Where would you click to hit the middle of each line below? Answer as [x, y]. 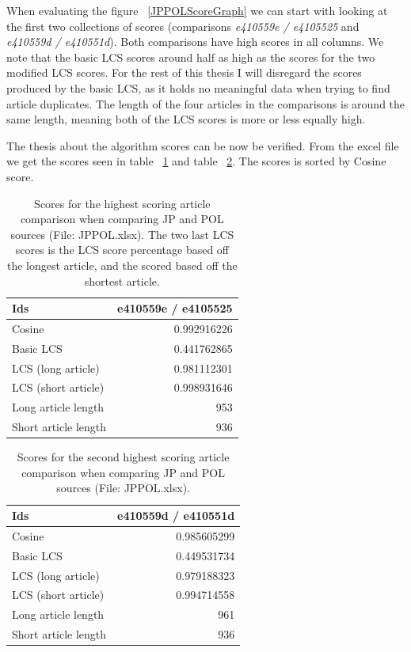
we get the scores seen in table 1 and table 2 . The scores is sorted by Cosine [196, 161]
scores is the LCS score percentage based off [122, 250]
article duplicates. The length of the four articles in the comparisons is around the [206, 103]
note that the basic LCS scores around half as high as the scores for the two [191, 57]
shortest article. [122, 281]
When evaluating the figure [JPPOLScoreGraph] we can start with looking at [197, 10]
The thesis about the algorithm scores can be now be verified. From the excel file [203, 145]
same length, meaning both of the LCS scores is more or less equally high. [186, 119]
